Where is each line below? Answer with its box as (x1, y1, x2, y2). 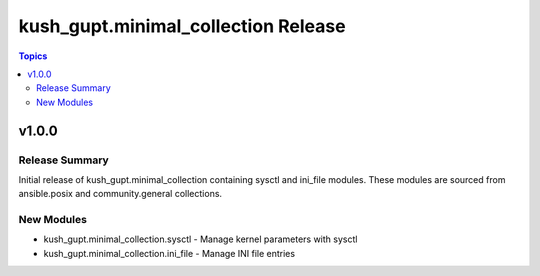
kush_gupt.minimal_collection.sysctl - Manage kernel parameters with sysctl (43, 233, 358, 245)
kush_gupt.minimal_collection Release (18, 15, 346, 37)
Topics (18, 50, 48, 62)
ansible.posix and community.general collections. (18, 188, 223, 200)
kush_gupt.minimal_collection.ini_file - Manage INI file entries (43, 247, 295, 259)
